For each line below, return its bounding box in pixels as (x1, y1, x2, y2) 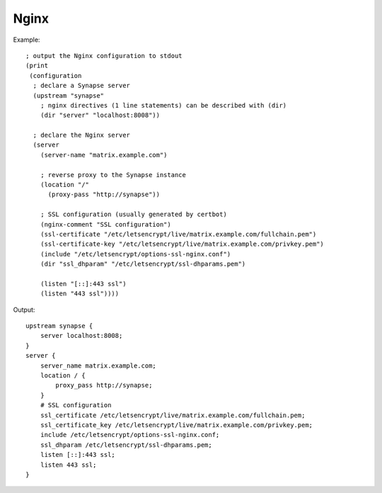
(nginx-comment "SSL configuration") (40, 220, 171, 228)
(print (25, 62, 49, 70)
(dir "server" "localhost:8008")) (40, 111, 161, 120)
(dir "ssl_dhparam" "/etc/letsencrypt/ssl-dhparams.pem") (40, 260, 246, 268)
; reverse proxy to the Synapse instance (40, 171, 187, 178)
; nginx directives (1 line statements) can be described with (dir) (40, 101, 287, 109)
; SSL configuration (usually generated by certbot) (40, 210, 228, 219)
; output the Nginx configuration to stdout (25, 52, 183, 59)
